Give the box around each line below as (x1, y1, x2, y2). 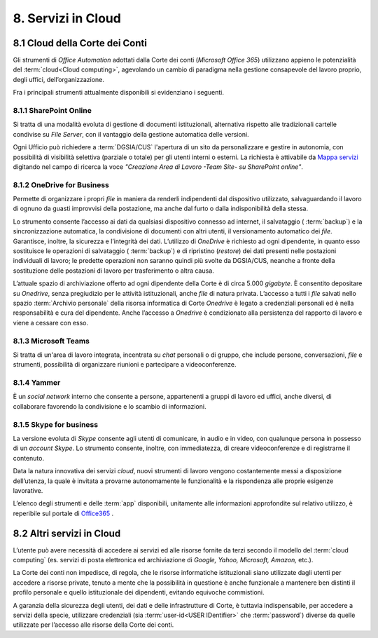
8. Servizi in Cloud (13, 11, 122, 26)
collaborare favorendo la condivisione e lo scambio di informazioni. (13, 402, 206, 410)
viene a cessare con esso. (13, 318, 89, 327)
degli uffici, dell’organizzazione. (13, 75, 105, 83)
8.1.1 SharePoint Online (13, 106, 92, 115)
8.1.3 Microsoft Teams (13, 336, 90, 346)
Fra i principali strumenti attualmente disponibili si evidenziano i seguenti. (13, 88, 224, 97)
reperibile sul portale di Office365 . (13, 509, 114, 517)
